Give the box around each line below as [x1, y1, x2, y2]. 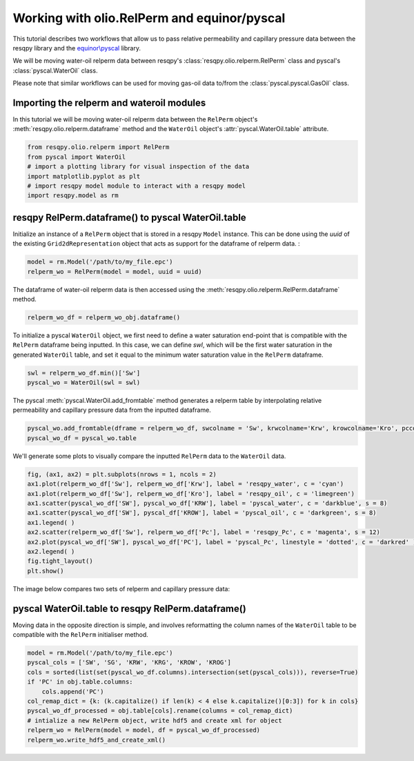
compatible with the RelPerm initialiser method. [12, 631, 148, 639]
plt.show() [27, 566, 64, 575]
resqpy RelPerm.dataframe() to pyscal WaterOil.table [12, 211, 246, 224]
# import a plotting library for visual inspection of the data [27, 163, 250, 170]
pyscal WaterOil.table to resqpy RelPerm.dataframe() [12, 602, 246, 614]
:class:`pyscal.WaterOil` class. [12, 66, 98, 75]
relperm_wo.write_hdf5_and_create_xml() [27, 735, 166, 744]
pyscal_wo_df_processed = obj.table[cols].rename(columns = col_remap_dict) [27, 707, 293, 715]
